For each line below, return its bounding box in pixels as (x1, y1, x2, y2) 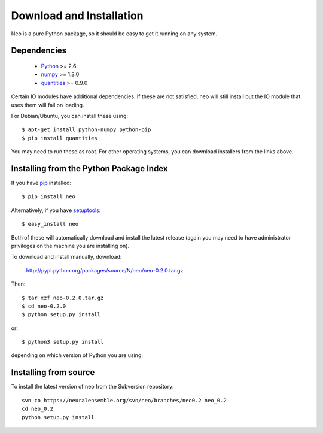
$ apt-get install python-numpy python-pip (22, 126, 151, 133)
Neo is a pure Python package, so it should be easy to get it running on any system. (11, 30, 218, 37)
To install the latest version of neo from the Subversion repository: (11, 383, 174, 390)
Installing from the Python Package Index (11, 163, 168, 174)
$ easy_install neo (22, 220, 79, 228)
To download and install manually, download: (11, 253, 122, 261)
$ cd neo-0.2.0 (22, 302, 66, 310)
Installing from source (11, 367, 95, 377)
